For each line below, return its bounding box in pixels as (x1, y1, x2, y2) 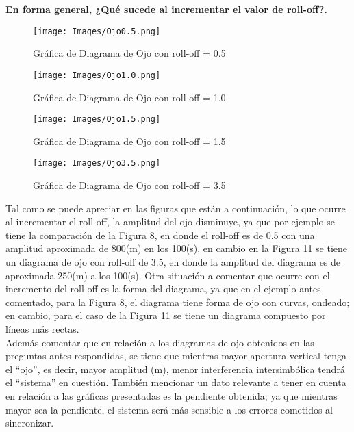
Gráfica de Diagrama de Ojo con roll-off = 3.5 (33, 178, 226, 192)
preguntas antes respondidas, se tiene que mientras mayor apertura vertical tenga (5, 348, 347, 363)
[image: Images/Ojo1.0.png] (33, 70, 161, 80)
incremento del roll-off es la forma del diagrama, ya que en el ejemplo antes (5, 281, 321, 296)
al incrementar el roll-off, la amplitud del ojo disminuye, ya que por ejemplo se (5, 214, 335, 229)
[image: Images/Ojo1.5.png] (33, 114, 161, 125)
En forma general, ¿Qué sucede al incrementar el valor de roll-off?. (5, 2, 327, 16)
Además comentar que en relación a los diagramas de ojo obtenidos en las (5, 335, 314, 349)
